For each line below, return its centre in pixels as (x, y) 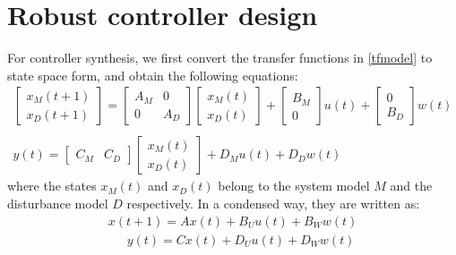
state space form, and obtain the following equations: (153, 75)
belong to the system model (294, 186)
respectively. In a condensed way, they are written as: (273, 203)
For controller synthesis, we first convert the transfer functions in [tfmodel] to (220, 58)
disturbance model (58, 203)
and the (411, 186)
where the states (52, 186)
